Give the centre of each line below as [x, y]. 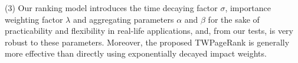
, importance [248, 8]
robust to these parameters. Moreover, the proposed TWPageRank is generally [147, 42]
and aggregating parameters [123, 19]
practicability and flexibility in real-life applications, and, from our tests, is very [149, 31]
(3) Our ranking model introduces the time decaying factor [111, 8]
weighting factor [34, 19]
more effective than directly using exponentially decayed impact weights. [136, 53]
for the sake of [234, 19]
